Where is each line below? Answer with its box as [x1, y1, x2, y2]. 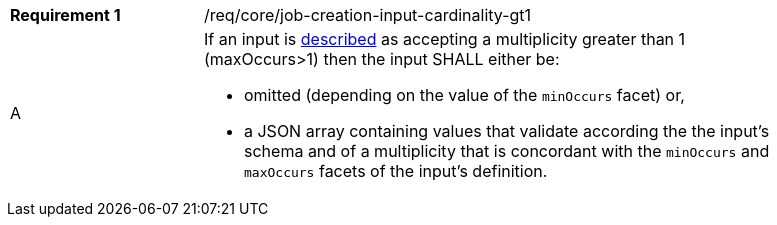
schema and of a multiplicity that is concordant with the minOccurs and [244, 141, 770, 161]
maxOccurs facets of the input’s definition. [244, 161, 548, 181]
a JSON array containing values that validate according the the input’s [244, 121, 770, 141]
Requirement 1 [10, 5, 121, 25]
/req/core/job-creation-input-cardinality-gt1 [204, 5, 532, 25]
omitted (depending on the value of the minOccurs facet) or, [244, 85, 685, 105]
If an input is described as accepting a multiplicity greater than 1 [204, 29, 686, 49]
